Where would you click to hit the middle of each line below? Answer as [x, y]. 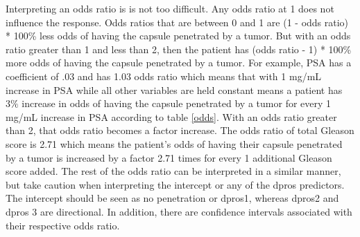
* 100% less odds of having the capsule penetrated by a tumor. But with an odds [178, 36]
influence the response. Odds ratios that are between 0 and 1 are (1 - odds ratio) [177, 22]
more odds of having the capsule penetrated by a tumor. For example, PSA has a [179, 63]
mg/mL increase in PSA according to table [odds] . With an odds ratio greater [171, 116]
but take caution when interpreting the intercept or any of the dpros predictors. [175, 184]
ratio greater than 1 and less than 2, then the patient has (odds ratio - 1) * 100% [179, 49]
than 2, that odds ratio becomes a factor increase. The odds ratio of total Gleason [180, 130]
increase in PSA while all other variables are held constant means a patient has [174, 89]
